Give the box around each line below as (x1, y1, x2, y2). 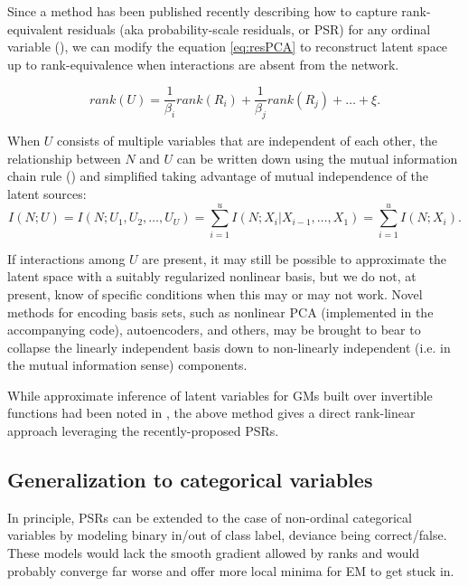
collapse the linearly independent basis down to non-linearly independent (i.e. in (7, 337, 451, 356)
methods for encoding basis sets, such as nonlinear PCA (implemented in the (7, 302, 434, 321)
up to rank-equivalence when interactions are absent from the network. (7, 54, 399, 73)
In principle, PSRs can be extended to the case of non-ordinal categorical (7, 507, 412, 526)
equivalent (7, 19, 63, 38)
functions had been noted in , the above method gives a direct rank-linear (7, 403, 416, 422)
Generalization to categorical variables (7, 466, 373, 494)
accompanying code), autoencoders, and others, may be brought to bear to (7, 320, 421, 339)
